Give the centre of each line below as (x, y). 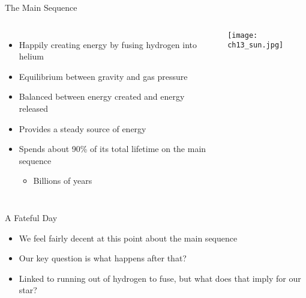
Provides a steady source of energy (82, 128)
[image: (243, 35)
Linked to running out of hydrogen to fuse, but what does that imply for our (160, 278)
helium (31, 56)
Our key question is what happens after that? (103, 258)
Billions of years (63, 181)
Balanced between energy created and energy (102, 96)
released (34, 108)
